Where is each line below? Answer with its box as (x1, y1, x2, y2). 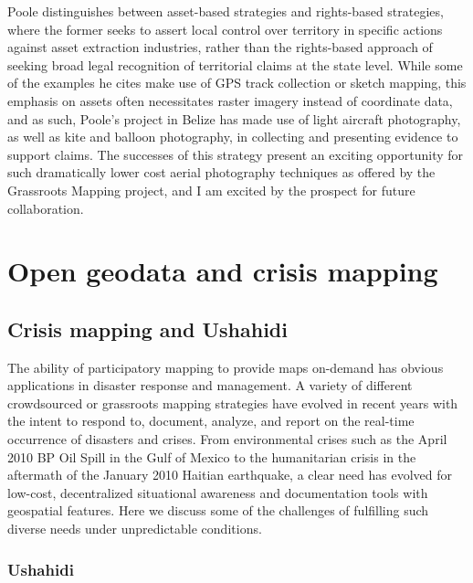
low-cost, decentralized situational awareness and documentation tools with (7, 482, 428, 502)
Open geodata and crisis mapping (7, 252, 438, 290)
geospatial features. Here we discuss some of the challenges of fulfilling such (7, 501, 429, 520)
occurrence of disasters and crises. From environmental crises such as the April (7, 429, 447, 449)
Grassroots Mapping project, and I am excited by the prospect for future (7, 180, 415, 199)
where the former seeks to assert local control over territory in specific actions (7, 19, 443, 38)
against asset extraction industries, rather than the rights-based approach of (7, 37, 433, 57)
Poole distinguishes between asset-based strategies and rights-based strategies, (7, 2, 444, 20)
